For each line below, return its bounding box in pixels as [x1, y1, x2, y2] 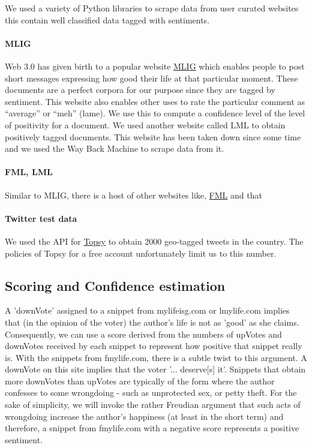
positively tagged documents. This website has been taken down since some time [5, 130, 301, 143]
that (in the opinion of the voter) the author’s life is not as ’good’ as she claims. [5, 315, 299, 328]
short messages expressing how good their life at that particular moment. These [5, 71, 298, 84]
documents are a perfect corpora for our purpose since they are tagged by [5, 83, 275, 96]
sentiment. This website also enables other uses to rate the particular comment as [5, 95, 305, 107]
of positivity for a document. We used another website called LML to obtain [5, 118, 286, 131]
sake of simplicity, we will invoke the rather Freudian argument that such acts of [5, 398, 301, 411]
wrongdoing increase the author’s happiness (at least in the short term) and [5, 410, 284, 422]
